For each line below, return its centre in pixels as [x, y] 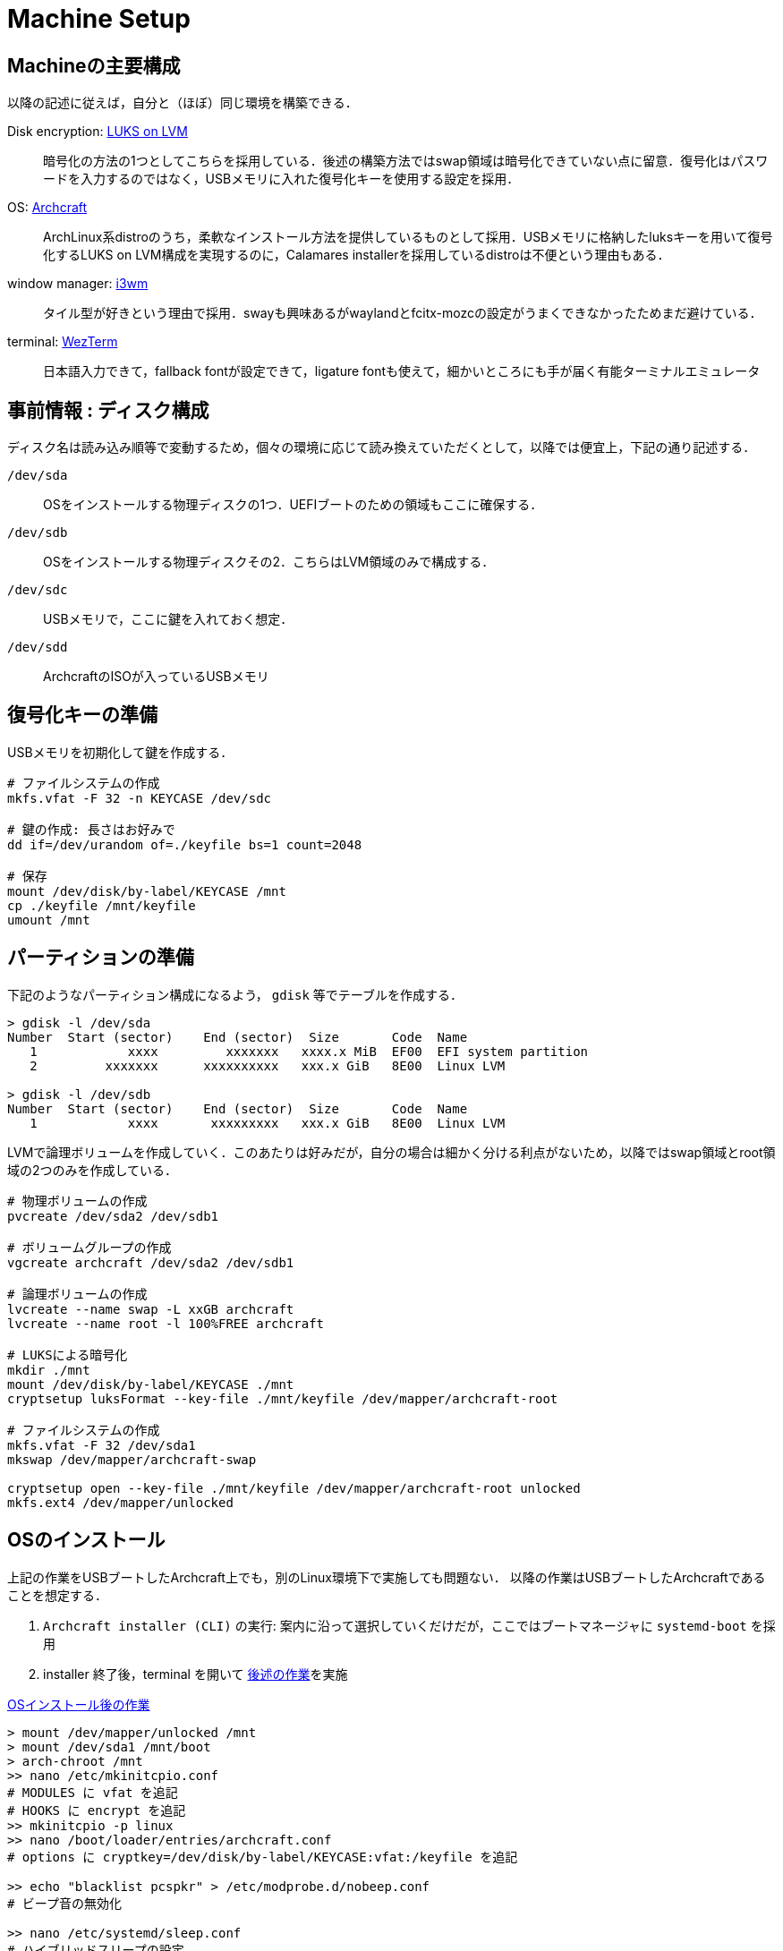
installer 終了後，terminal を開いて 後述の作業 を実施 [196, 1674]
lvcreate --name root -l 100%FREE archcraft [166, 1323]
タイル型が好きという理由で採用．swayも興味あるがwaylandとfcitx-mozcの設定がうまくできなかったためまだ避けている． [403, 313]
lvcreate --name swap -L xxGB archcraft [151, 1309]
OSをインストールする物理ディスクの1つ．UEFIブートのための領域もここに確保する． [293, 505]
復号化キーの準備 [82, 715]
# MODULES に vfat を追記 [93, 1792]
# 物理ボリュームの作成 [77, 1201]
